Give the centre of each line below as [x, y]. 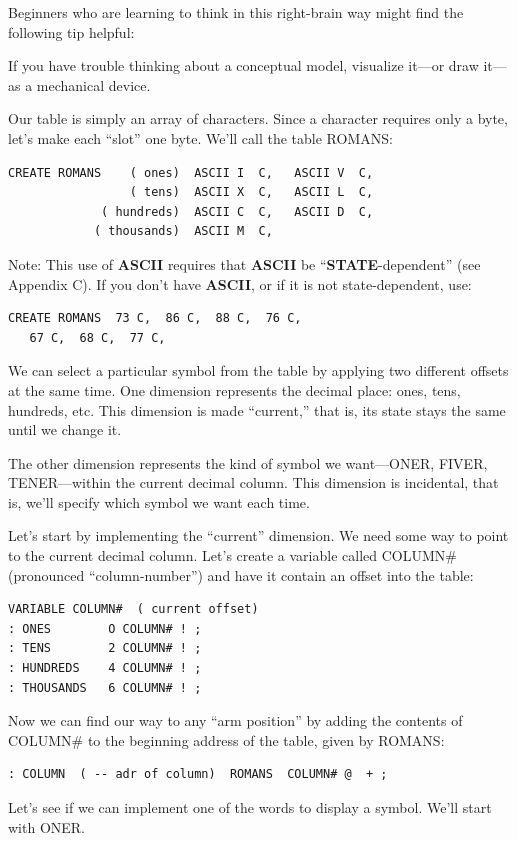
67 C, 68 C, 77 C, [97, 337]
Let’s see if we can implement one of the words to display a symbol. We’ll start [250, 807]
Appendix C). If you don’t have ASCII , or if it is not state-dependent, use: [240, 283]
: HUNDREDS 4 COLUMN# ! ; [105, 668]
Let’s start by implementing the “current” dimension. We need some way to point [258, 535]
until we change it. [65, 429]
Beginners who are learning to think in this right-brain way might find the [236, 12]
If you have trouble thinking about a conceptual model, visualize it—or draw [243, 65]
